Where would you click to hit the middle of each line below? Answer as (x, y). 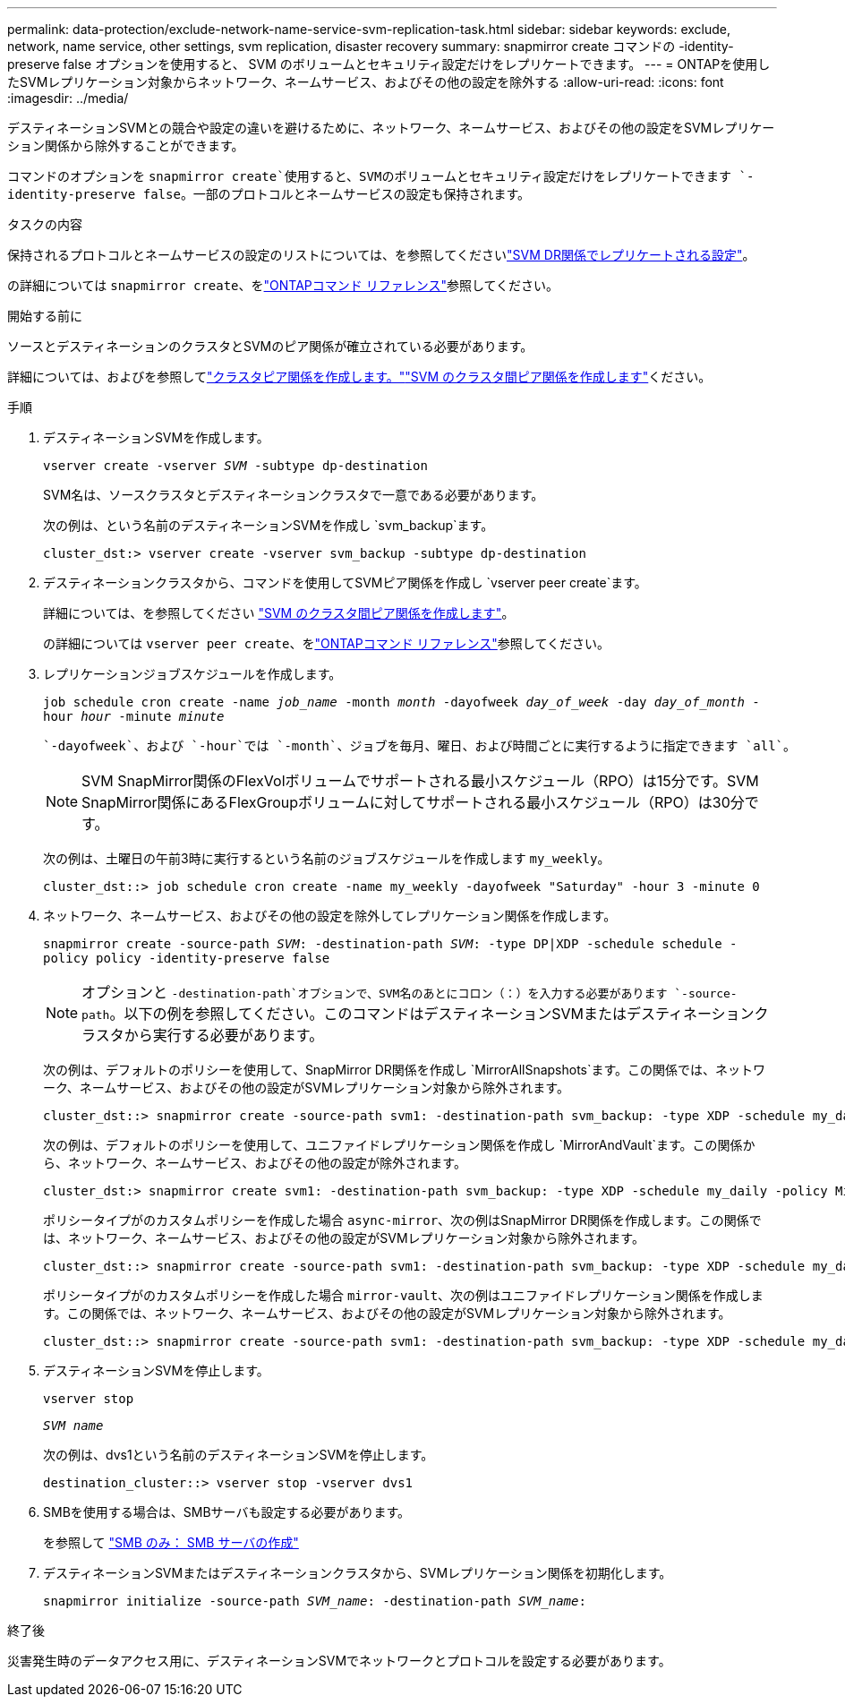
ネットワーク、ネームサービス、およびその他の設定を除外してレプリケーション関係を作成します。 (330, 916)
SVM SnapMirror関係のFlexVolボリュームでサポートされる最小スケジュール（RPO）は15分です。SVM (420, 781)
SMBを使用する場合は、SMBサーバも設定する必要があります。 (227, 1512)
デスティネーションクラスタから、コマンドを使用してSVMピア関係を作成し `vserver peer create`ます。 (345, 582)
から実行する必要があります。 (224, 1035)
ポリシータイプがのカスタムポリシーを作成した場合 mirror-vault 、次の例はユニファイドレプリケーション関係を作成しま (403, 1295)
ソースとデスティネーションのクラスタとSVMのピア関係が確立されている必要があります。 (270, 346)
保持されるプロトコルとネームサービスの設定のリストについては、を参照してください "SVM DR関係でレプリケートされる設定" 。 (381, 255)
